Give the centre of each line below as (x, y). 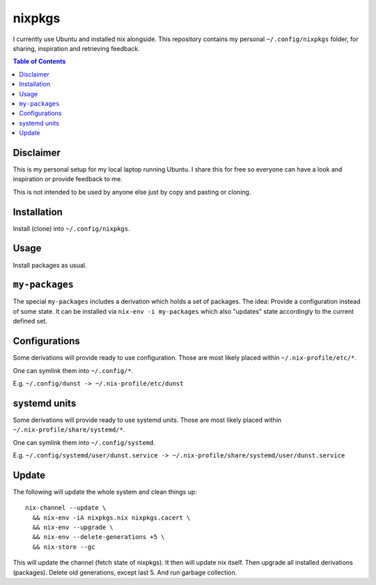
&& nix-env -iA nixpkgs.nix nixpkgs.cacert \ (111, 517)
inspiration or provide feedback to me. (68, 179)
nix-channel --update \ (66, 508)
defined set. (30, 321)
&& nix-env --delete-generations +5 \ (99, 537)
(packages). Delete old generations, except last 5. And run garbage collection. (125, 572)
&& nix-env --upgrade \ (73, 527)
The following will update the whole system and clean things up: (105, 492)
